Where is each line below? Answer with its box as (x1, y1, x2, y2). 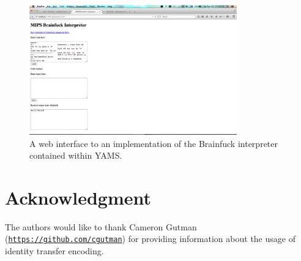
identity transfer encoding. (5, 244, 104, 257)
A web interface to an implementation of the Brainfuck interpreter (29, 137, 278, 149)
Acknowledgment (5, 184, 151, 210)
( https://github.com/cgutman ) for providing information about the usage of (5, 232, 295, 245)
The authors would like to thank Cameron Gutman (5, 220, 197, 233)
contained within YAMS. (29, 149, 122, 162)
